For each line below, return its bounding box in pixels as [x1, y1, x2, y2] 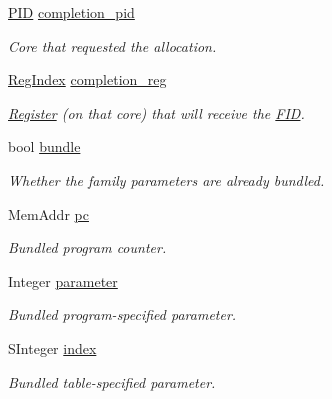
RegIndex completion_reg [8, 69, 167, 90]
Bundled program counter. [8, 237, 167, 258]
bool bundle [8, 136, 81, 157]
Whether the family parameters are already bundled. [8, 169, 325, 190]
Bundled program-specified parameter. [8, 304, 237, 325]
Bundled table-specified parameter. [8, 371, 216, 392]
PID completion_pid [8, 2, 135, 22]
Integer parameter [8, 270, 118, 291]
